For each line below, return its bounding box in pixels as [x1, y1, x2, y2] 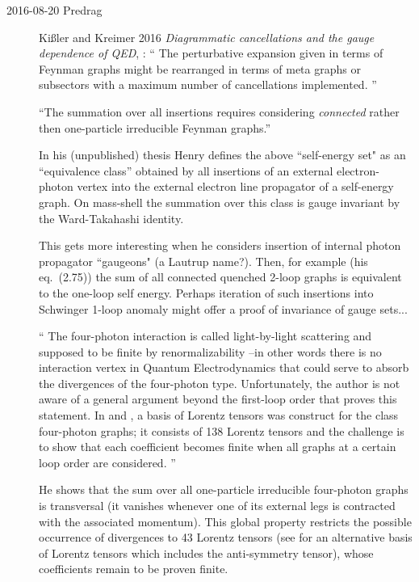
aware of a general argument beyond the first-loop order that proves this [39, 390, 397, 407]
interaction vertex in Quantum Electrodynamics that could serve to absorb [39, 359, 409, 376]
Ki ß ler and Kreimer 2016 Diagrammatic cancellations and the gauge [39, 28, 375, 45]
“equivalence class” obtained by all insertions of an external [39, 162, 333, 179]
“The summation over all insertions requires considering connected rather [39, 103, 400, 120]
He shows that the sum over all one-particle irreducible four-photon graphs [39, 481, 409, 498]
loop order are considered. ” [39, 453, 176, 470]
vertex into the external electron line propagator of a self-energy [77, 178, 394, 195]
